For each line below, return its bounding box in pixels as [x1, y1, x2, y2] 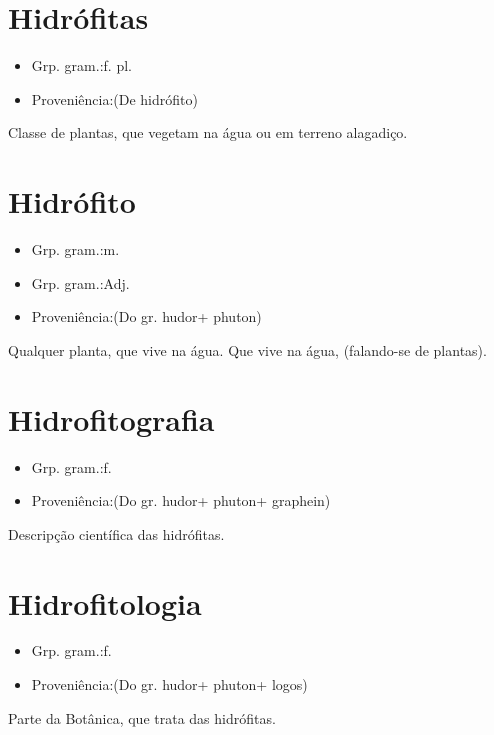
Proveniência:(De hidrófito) [31, 88, 198, 109]
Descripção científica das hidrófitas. [8, 523, 225, 544]
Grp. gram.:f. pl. [31, 55, 132, 76]
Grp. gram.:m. [31, 239, 120, 260]
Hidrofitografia [8, 398, 215, 439]
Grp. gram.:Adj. [31, 272, 130, 293]
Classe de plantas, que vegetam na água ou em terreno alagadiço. [8, 122, 408, 143]
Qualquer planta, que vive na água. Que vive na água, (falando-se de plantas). [8, 339, 487, 360]
